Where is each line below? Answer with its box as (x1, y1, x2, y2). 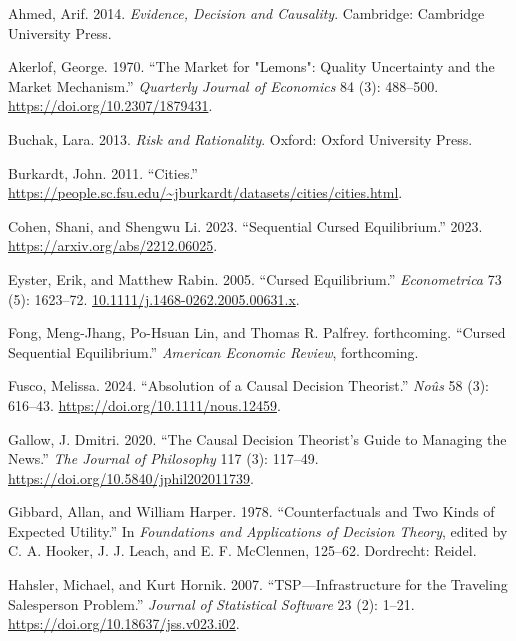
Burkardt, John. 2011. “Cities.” (8, 162, 198, 183)
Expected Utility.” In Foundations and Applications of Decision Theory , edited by (8, 520, 508, 541)
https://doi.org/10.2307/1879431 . (8, 95, 213, 116)
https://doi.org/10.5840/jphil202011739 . (8, 467, 254, 488)
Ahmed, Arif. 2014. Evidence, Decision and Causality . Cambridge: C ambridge (8, 3, 485, 23)
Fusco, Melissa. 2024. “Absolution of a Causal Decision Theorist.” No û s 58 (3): (8, 375, 489, 396)
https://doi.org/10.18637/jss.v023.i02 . (8, 613, 240, 634)
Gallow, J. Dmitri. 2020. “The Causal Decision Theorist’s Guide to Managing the (8, 428, 507, 449)
